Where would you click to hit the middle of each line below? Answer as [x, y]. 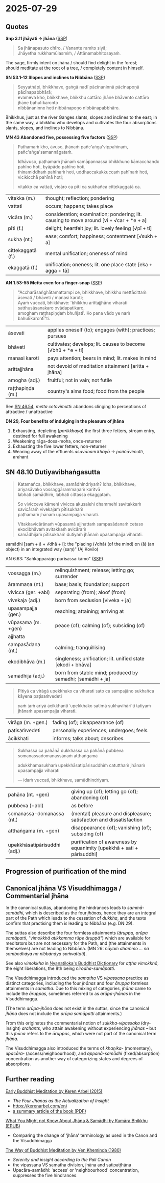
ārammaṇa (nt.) [26, 584]
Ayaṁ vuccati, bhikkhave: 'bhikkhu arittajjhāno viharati [72, 303]
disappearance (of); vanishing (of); [111, 827]
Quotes [17, 27]
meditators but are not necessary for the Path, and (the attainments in [76, 943]
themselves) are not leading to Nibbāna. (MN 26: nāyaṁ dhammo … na [77, 949]
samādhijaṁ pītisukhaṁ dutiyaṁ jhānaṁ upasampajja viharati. [80, 534]
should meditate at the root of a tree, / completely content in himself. [75, 68]
